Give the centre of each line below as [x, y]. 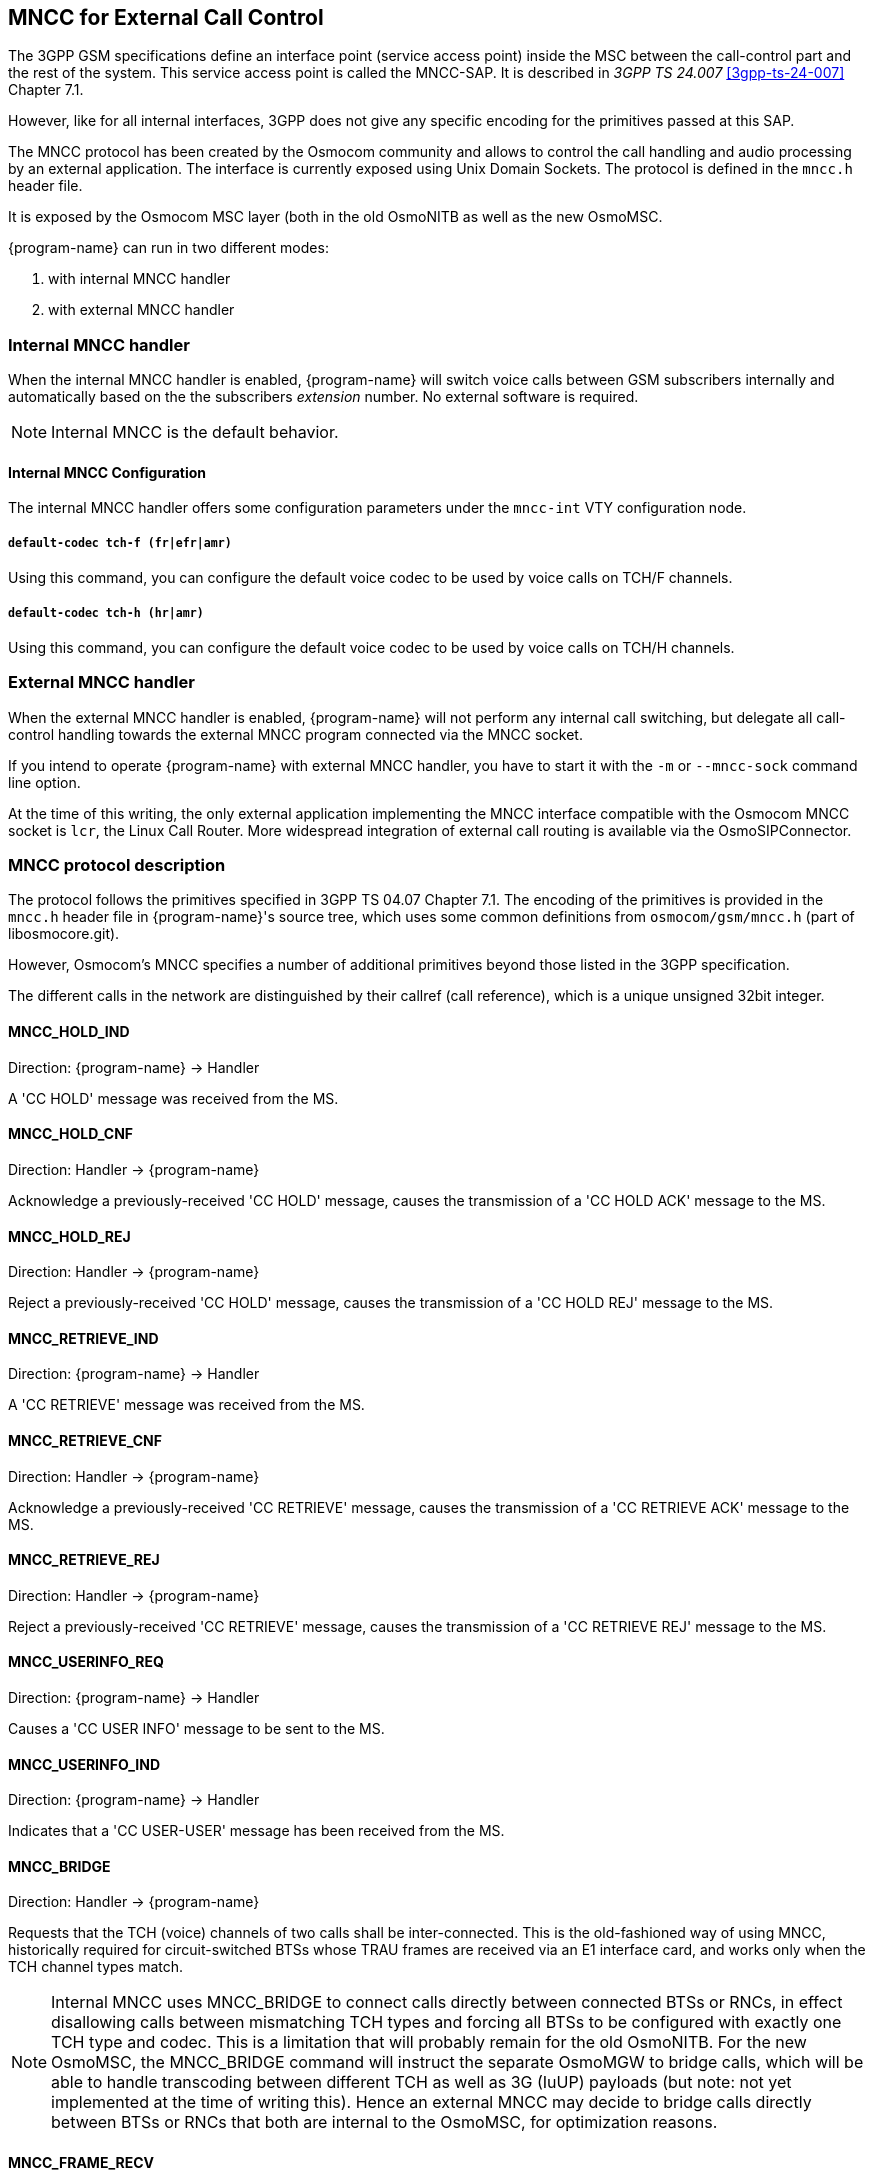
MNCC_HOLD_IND [69, 1032]
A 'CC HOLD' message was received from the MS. [173, 1098]
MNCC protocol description [117, 865]
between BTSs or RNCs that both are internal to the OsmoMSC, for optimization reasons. [384, 2122]
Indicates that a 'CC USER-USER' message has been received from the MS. [256, 1831]
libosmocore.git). [64, 934]
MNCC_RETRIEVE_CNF [85, 1440]
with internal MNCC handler [139, 279]
